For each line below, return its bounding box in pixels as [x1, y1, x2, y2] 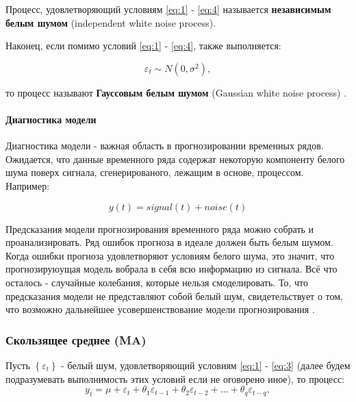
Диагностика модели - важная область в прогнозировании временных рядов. [5, 138, 324, 153]
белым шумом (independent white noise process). [5, 15, 216, 29]
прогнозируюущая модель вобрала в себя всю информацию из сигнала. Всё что [5, 262, 338, 276]
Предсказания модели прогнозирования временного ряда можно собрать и [5, 221, 314, 236]
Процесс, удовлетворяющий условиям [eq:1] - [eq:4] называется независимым [5, 2, 331, 16]
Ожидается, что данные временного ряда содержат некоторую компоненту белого [5, 151, 345, 166]
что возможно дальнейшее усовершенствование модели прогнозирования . [5, 302, 315, 316]
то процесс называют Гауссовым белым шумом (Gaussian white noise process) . [5, 85, 347, 99]
